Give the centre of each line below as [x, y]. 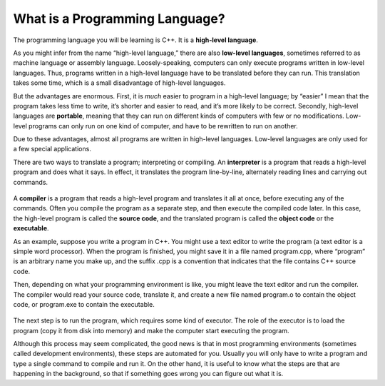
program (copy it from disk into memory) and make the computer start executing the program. [151, 330]
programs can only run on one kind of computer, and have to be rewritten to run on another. [164, 126]
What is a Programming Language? [119, 19]
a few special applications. [52, 149]
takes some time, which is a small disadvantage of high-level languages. [119, 83]
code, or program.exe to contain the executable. [84, 304]
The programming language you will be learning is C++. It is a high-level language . [135, 40]
